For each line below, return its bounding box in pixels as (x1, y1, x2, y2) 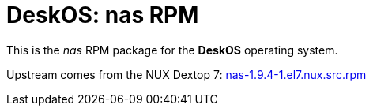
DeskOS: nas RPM (6, 2, 199, 28)
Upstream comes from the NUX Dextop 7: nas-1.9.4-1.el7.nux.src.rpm (6, 67, 367, 81)
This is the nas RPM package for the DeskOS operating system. (6, 43, 338, 57)
